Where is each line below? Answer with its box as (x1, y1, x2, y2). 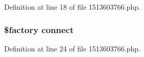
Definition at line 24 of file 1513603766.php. (4, 43, 141, 53)
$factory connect (4, 23, 74, 36)
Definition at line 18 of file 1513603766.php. (4, 2, 141, 12)
